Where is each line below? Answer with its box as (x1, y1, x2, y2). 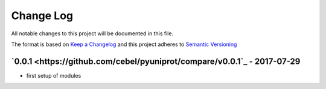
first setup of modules (26, 72, 81, 79)
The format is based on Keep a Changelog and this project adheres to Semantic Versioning (11, 41, 237, 48)
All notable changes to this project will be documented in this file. (11, 30, 174, 37)
